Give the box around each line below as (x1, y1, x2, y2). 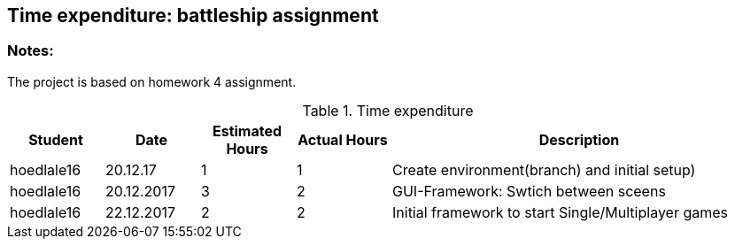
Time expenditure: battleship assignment (7, 4, 379, 27)
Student (28, 130, 83, 149)
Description (538, 130, 620, 149)
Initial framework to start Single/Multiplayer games (392, 203, 728, 221)
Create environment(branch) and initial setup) (392, 160, 696, 179)
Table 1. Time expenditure (302, 101, 474, 119)
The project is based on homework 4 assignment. (7, 73, 297, 89)
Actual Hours (298, 130, 388, 149)
